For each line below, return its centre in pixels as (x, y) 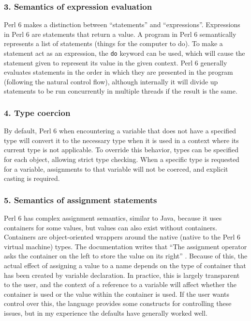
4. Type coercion (37, 112)
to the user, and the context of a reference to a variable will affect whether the (120, 284)
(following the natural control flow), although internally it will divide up (111, 81)
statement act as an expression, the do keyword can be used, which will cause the (125, 53)
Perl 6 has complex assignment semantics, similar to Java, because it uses (113, 218)
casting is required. (32, 178)
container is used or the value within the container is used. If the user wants (117, 294)
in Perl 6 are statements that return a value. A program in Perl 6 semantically (120, 34)
